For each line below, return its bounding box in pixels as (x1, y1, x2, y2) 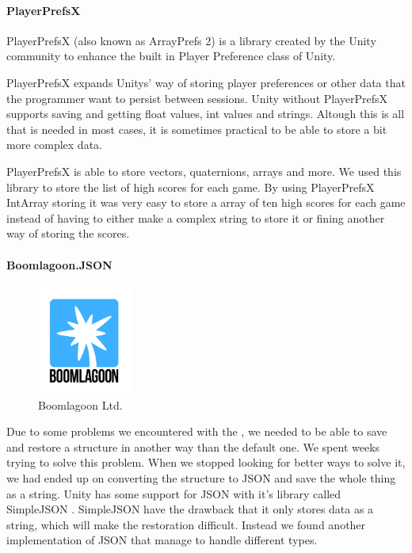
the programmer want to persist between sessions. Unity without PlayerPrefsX (6, 90, 388, 106)
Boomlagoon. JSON (6, 256, 113, 273)
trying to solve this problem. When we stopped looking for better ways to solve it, (6, 454, 406, 471)
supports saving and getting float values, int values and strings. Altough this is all (6, 105, 405, 122)
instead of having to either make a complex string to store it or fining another (6, 209, 385, 226)
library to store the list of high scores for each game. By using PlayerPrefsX (6, 178, 375, 195)
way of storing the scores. (6, 225, 130, 242)
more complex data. (6, 136, 102, 153)
